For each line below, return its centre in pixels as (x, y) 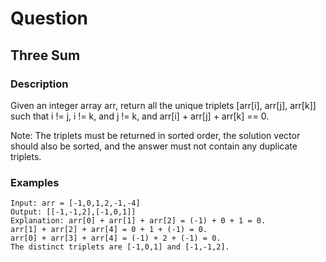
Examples (35, 182)
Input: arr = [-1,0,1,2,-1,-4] (75, 203)
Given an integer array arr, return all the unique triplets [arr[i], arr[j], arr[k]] (163, 105)
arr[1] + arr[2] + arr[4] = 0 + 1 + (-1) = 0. (109, 230)
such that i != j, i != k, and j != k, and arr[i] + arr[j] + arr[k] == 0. (140, 116)
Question (49, 18)
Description (39, 84)
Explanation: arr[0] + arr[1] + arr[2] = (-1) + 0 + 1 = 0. (138, 221)
